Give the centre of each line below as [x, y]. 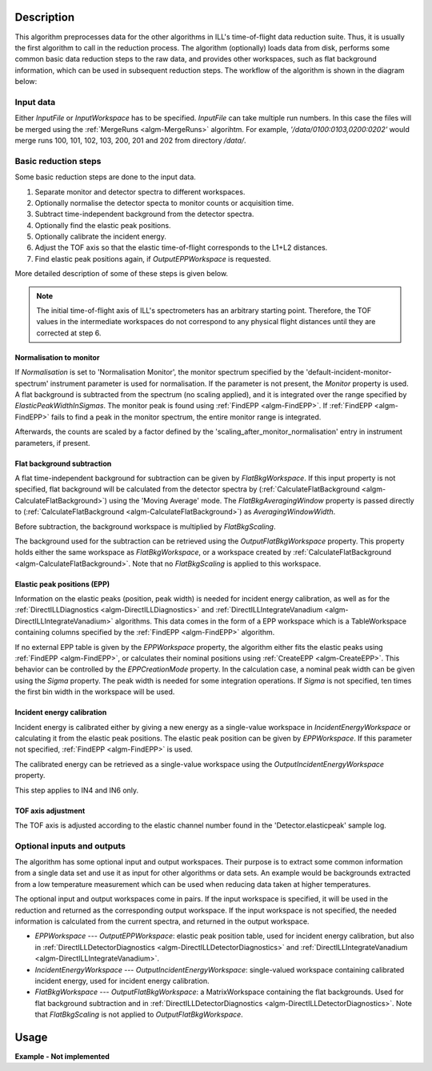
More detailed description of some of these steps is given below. [121, 274]
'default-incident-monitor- [348, 372]
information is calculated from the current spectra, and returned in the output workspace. [162, 921]
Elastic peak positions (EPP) [62, 584]
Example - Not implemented [62, 1057]
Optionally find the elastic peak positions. [103, 225]
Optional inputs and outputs [70, 846]
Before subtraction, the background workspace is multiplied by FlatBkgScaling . [145, 526]
